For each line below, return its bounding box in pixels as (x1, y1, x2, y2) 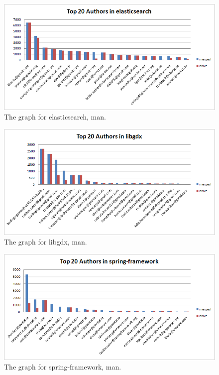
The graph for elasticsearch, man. (4, 112, 106, 122)
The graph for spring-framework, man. (4, 362, 121, 372)
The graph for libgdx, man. (4, 237, 87, 247)
